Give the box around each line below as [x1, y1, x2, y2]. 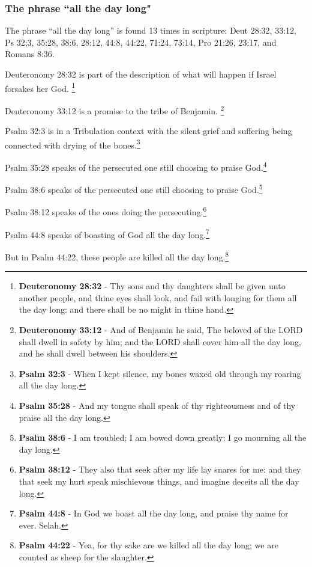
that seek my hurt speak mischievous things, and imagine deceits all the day [19, 474, 299, 487]
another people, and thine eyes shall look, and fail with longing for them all [19, 291, 297, 304]
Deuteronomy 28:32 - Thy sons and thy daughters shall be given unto [19, 280, 286, 292]
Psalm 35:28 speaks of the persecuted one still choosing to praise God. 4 [5, 159, 267, 173]
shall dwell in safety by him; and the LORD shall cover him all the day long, [19, 335, 301, 348]
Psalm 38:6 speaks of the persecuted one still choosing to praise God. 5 [5, 182, 263, 195]
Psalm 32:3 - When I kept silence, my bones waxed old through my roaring [19, 367, 301, 379]
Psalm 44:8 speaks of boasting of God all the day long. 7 [5, 226, 209, 241]
